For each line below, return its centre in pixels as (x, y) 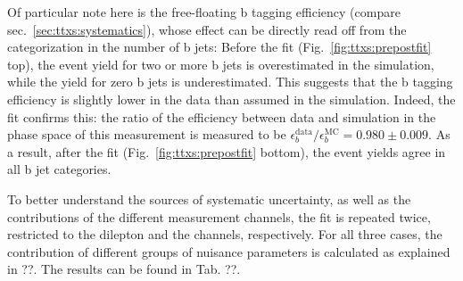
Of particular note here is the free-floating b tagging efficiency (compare (204, 12)
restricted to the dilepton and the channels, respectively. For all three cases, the (225, 234)
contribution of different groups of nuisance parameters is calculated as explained (229, 251)
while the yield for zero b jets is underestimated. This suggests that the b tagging (230, 82)
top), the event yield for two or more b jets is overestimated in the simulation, (221, 64)
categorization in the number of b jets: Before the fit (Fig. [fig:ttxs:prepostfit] (219, 47)
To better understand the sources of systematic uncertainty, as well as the (209, 198)
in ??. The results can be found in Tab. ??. (124, 269)
